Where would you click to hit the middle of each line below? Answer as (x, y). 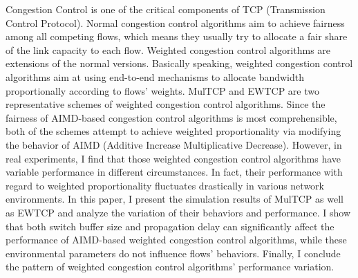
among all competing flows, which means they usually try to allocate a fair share (177, 36)
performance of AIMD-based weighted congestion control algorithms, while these (176, 240)
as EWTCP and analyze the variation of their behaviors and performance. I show (178, 212)
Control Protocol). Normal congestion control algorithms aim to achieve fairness (175, 22)
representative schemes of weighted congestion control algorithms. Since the (166, 104)
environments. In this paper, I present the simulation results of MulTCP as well (175, 199)
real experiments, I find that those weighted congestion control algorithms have (173, 158)
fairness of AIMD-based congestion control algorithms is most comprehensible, (171, 117)
